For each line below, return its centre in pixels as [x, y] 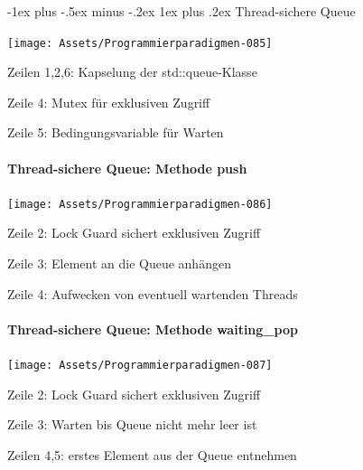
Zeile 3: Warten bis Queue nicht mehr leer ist [132, 424]
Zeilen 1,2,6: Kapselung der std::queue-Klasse [132, 72]
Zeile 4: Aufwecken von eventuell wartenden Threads [153, 293]
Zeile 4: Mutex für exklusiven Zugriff [109, 102]
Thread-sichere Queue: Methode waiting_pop [153, 329]
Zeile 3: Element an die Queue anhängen [119, 263]
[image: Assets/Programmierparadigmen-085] [140, 43]
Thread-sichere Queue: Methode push [127, 168]
